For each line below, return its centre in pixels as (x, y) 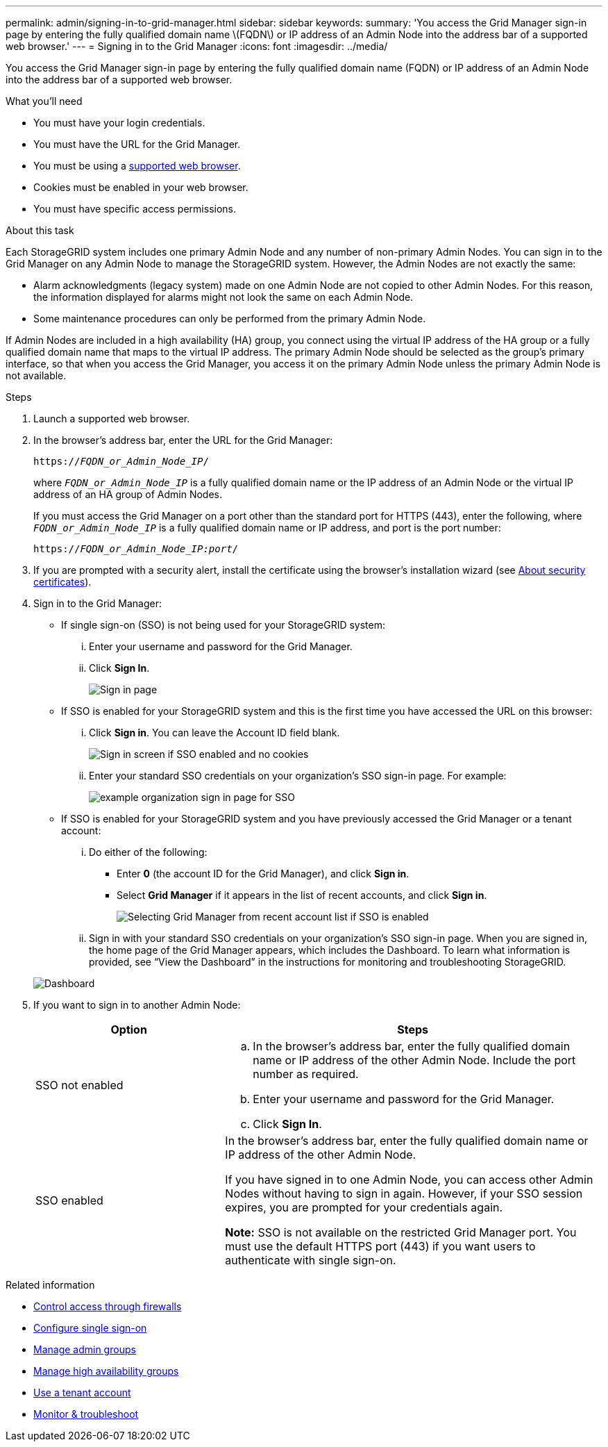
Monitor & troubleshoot (86, 1414)
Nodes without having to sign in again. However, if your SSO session (404, 1193)
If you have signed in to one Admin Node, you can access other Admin (409, 1180)
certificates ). (62, 582)
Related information (50, 1285)
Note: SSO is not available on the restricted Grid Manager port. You (401, 1232)
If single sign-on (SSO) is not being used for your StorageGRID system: (223, 625)
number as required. (306, 1074)
